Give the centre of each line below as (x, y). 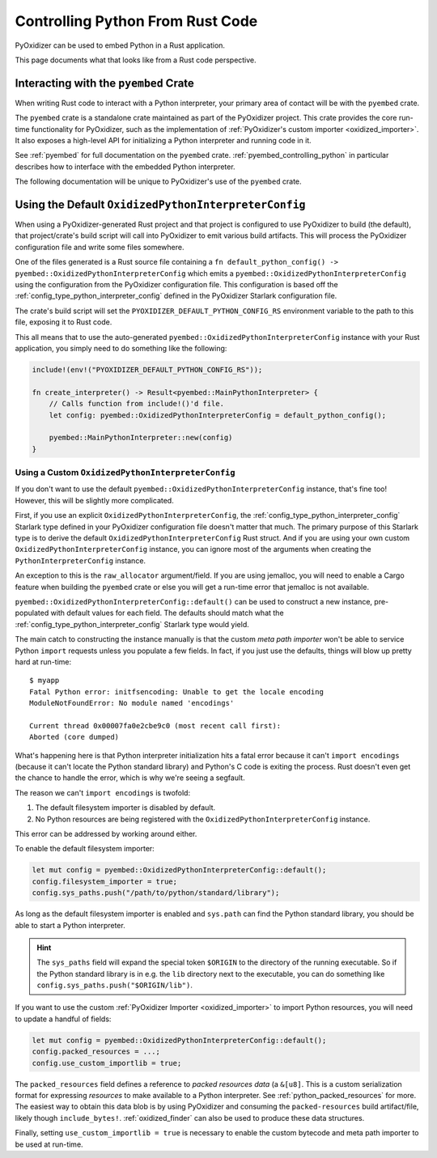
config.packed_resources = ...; (96, 1052)
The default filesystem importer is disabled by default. (125, 808)
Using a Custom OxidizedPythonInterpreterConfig (125, 473)
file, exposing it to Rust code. (64, 322)
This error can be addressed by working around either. (106, 834)
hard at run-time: (43, 662)
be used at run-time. (49, 1144)
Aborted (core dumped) (74, 737)
